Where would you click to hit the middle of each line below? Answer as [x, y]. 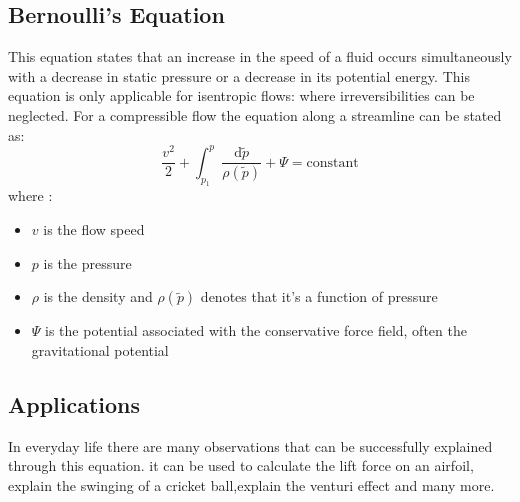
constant [332, 162]
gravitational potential [100, 349]
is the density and [98, 296]
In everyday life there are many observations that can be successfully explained [250, 445]
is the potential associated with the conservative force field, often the [256, 330]
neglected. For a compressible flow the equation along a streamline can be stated [255, 114]
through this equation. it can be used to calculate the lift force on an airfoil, [241, 465]
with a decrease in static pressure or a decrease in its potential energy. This [239, 75]
